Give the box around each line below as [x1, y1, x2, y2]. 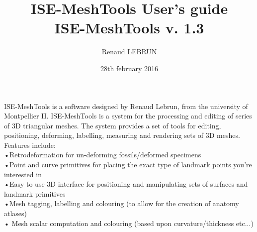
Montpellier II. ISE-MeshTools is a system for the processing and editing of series [4, 111, 252, 121]
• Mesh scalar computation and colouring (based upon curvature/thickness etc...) [4, 218, 254, 228]
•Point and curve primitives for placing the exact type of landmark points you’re [4, 159, 252, 170]
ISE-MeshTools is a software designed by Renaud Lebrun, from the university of [4, 101, 248, 111]
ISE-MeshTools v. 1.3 [54, 17, 204, 38]
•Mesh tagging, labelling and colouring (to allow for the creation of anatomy [4, 198, 239, 209]
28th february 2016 [100, 63, 158, 73]
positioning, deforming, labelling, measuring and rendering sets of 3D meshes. [4, 130, 240, 140]
